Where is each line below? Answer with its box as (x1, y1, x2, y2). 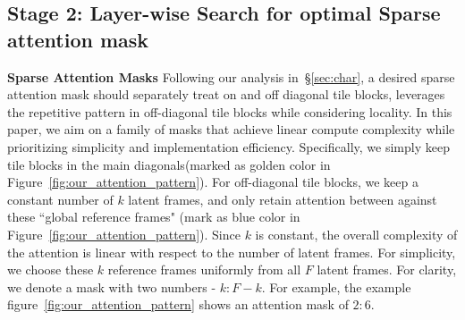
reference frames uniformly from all (107, 260, 301, 279)
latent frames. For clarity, (317, 260, 457, 279)
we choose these (7, 260, 94, 279)
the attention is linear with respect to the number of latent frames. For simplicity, (7, 242, 456, 261)
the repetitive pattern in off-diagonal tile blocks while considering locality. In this (7, 102, 452, 121)
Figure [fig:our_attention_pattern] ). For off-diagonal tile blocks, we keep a (7, 173, 418, 191)
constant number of (7, 189, 114, 208)
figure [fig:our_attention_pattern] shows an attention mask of (7, 295, 349, 314)
